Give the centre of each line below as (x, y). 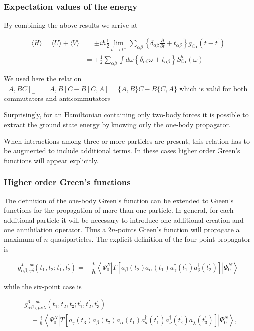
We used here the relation (43, 79)
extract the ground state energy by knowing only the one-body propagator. (117, 124)
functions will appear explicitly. (51, 160)
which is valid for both (213, 88)
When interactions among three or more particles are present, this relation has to (127, 141)
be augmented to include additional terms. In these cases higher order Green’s (122, 150)
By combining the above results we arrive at (71, 25)
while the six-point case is (43, 286)
